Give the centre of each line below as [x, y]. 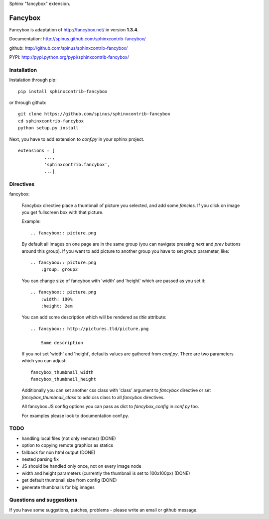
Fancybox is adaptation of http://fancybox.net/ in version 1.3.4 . [74, 29]
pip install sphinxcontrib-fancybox [63, 91]
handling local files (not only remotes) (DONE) [69, 438]
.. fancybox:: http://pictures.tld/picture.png [90, 329]
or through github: [28, 103]
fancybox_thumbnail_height [64, 379]
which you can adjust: [44, 361]
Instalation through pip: [33, 80]
